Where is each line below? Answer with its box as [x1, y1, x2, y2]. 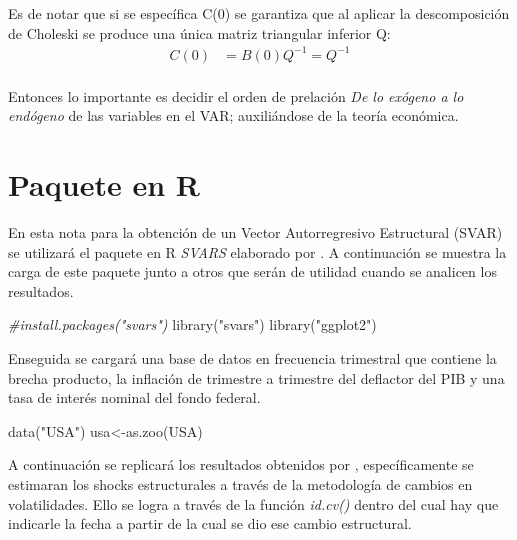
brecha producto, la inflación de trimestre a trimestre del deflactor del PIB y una [8, 367, 505, 388]
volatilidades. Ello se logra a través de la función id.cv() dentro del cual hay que [8, 493, 499, 514]
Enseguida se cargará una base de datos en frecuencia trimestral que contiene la [8, 348, 497, 369]
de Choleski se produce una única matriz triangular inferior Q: [8, 22, 391, 43]
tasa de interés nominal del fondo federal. [8, 387, 261, 408]
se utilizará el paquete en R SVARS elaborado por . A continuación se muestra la [8, 241, 507, 262]
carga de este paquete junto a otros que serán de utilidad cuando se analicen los [8, 261, 497, 282]
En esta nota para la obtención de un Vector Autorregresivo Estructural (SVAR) [8, 222, 503, 243]
